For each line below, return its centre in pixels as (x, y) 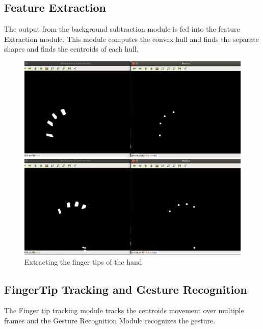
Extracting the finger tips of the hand (83, 261)
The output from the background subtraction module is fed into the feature (122, 29)
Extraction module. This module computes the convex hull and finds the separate (131, 39)
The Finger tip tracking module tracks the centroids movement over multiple (124, 310)
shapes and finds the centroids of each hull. (71, 49)
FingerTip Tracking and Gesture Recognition (126, 289)
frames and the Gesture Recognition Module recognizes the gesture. (110, 321)
